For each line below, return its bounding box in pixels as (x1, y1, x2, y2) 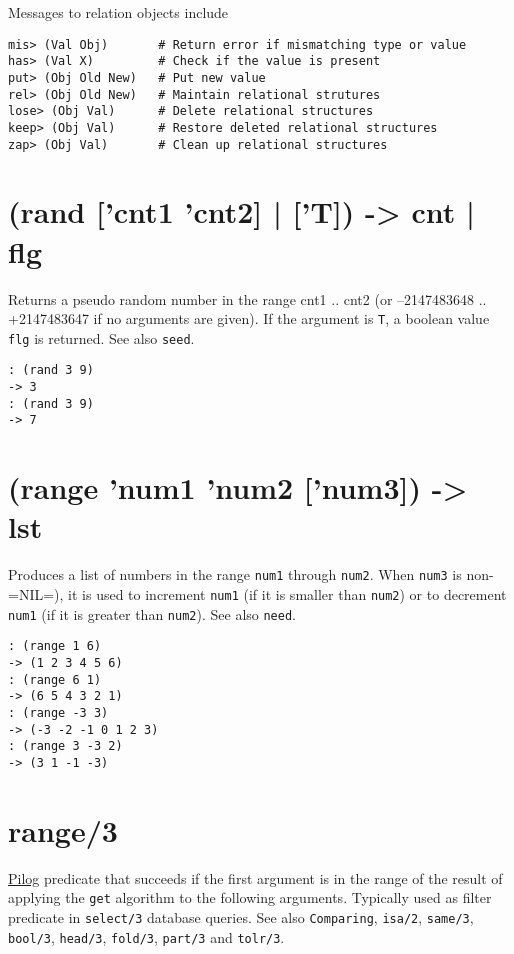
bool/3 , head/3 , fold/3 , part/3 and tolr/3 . (8, 926, 285, 947)
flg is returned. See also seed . (8, 327, 195, 348)
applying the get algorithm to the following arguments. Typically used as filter (8, 887, 492, 908)
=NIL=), (8, 584, 64, 604)
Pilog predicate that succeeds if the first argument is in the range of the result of (8, 867, 503, 888)
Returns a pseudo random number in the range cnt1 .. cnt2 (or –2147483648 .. (8, 288, 487, 309)
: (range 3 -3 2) (8, 739, 123, 754)
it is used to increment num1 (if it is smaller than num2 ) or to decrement (68, 584, 507, 604)
